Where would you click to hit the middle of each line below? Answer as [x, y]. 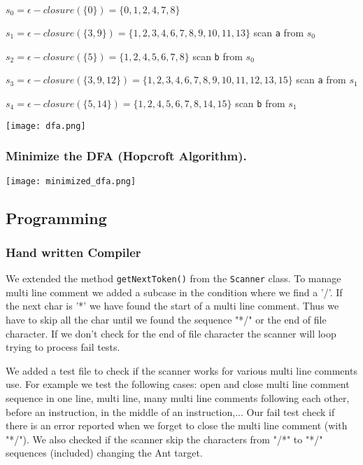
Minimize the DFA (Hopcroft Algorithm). [126, 156]
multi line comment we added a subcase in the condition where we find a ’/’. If [174, 292]
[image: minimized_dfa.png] [71, 181]
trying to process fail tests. [63, 347]
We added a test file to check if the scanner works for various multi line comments [181, 370]
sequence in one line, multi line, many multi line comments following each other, [178, 397]
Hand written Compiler [73, 252]
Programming [56, 217]
